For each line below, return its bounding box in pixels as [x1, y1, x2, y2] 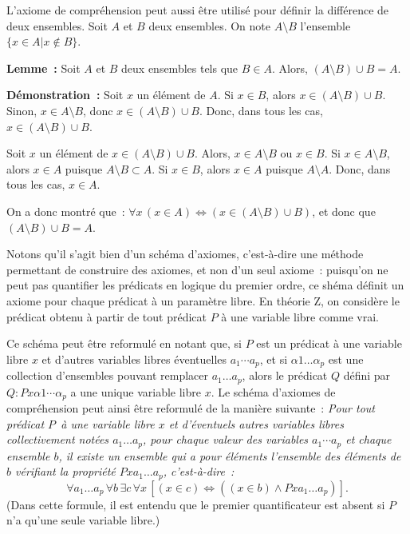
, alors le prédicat [242, 367, 328, 384]
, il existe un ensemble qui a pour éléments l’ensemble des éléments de [58, 447, 401, 464]
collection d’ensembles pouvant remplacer [6, 367, 208, 384]
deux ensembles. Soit [6, 17, 108, 34]
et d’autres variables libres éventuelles [41, 350, 227, 367]
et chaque [345, 431, 392, 448]
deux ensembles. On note [148, 17, 270, 34]
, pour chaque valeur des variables [143, 431, 309, 448]
